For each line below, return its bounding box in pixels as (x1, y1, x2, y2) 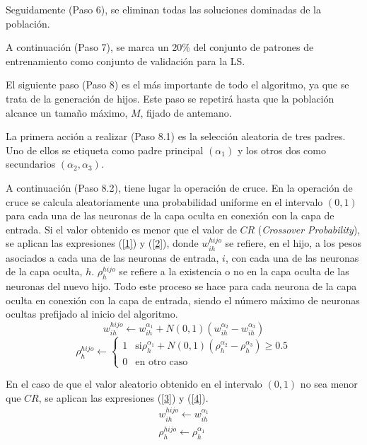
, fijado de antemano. (140, 105, 232, 120)
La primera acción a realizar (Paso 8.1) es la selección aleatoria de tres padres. (6, 129, 346, 144)
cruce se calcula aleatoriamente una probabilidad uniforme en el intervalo (6, 194, 323, 209)
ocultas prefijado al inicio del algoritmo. (6, 306, 178, 321)
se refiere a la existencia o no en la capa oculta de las (119, 264, 349, 279)
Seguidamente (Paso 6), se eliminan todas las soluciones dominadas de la (6, 2, 321, 16)
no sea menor (300, 376, 358, 391)
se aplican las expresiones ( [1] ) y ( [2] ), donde (6, 236, 199, 250)
